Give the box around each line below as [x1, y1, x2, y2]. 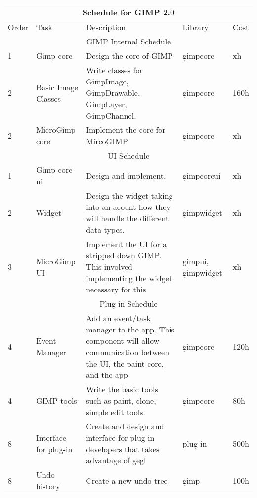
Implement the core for [86, 124, 166, 135]
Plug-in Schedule [99, 298, 158, 309]
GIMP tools [36, 395, 77, 406]
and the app [86, 369, 128, 380]
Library [182, 21, 209, 33]
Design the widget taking [86, 190, 173, 201]
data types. [86, 224, 125, 235]
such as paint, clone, [86, 395, 156, 406]
